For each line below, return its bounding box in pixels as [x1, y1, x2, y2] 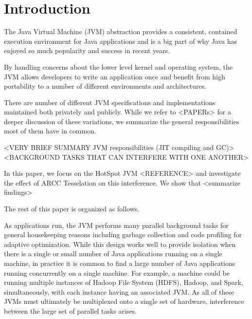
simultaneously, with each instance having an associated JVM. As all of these [4, 286, 234, 297]
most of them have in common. [4, 126, 96, 136]
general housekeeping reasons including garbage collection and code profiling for [4, 229, 242, 240]
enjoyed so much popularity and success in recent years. [4, 45, 170, 56]
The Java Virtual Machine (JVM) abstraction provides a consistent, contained [4, 26, 237, 37]
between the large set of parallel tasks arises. [4, 305, 137, 316]
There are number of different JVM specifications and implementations [4, 97, 216, 107]
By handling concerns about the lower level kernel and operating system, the [4, 61, 233, 72]
